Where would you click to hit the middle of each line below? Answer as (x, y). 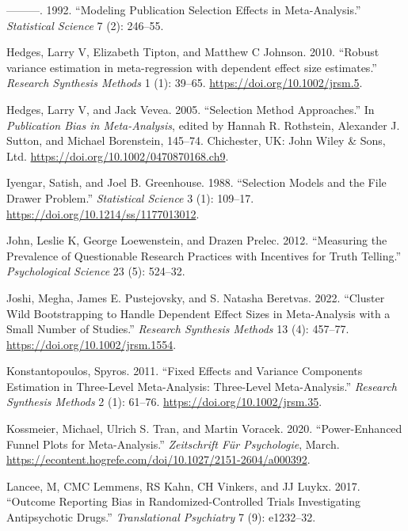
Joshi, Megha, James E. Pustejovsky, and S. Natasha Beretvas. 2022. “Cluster (196, 297)
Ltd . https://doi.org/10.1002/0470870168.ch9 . (118, 156)
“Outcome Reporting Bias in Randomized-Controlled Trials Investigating (183, 501)
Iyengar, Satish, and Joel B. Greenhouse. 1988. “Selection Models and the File (196, 182)
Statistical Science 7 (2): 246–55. (85, 25)
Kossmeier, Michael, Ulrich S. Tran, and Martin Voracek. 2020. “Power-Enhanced (204, 429)
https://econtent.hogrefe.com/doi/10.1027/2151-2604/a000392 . (158, 459)
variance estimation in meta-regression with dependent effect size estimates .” (192, 67)
